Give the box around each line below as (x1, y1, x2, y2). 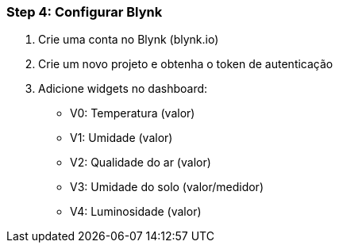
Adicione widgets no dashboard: (38, 82, 208, 96)
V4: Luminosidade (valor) (70, 205, 202, 219)
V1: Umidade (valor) (70, 131, 173, 145)
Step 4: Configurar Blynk (6, 4, 163, 20)
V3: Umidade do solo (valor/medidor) (70, 180, 264, 194)
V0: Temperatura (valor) (70, 106, 195, 121)
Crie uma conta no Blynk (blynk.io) (38, 33, 219, 47)
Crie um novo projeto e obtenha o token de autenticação (38, 57, 333, 71)
